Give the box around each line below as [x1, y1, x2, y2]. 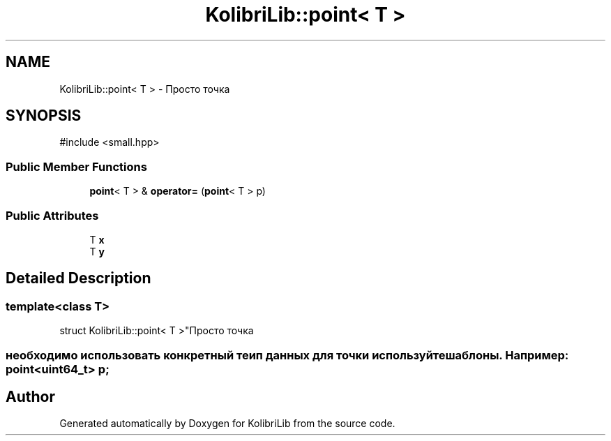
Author [6, 387, 55, 405]
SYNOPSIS [6, 107, 82, 125]
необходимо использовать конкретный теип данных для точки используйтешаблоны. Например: [6, 347, 569, 362]
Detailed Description [6, 269, 151, 287]
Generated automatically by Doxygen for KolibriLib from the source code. [59, 417, 395, 430]
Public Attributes [6, 208, 99, 223]
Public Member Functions [6, 159, 147, 174]
